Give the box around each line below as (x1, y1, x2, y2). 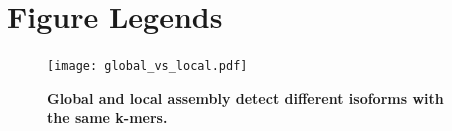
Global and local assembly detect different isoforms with (47, 87, 444, 108)
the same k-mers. (47, 107, 168, 128)
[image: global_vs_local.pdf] (47, 59, 248, 74)
